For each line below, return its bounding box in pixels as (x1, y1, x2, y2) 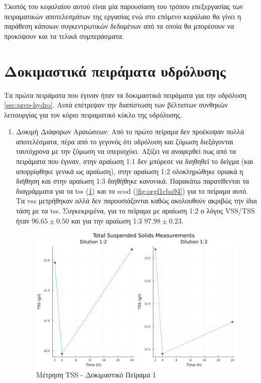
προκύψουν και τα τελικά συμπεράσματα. (4, 30, 124, 41)
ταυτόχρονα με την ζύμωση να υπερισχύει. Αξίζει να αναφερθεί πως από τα (16, 146, 236, 156)
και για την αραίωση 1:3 (71, 215, 142, 226)
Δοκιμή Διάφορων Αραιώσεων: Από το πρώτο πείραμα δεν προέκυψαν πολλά (16, 126, 244, 137)
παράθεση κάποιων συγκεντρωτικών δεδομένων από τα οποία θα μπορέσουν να (4, 21, 234, 31)
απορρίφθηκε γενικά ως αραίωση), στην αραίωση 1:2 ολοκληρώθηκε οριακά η (16, 166, 243, 176)
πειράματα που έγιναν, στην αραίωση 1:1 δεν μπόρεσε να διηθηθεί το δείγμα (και (16, 156, 253, 167)
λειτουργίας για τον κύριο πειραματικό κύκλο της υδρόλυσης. (4, 109, 183, 120)
